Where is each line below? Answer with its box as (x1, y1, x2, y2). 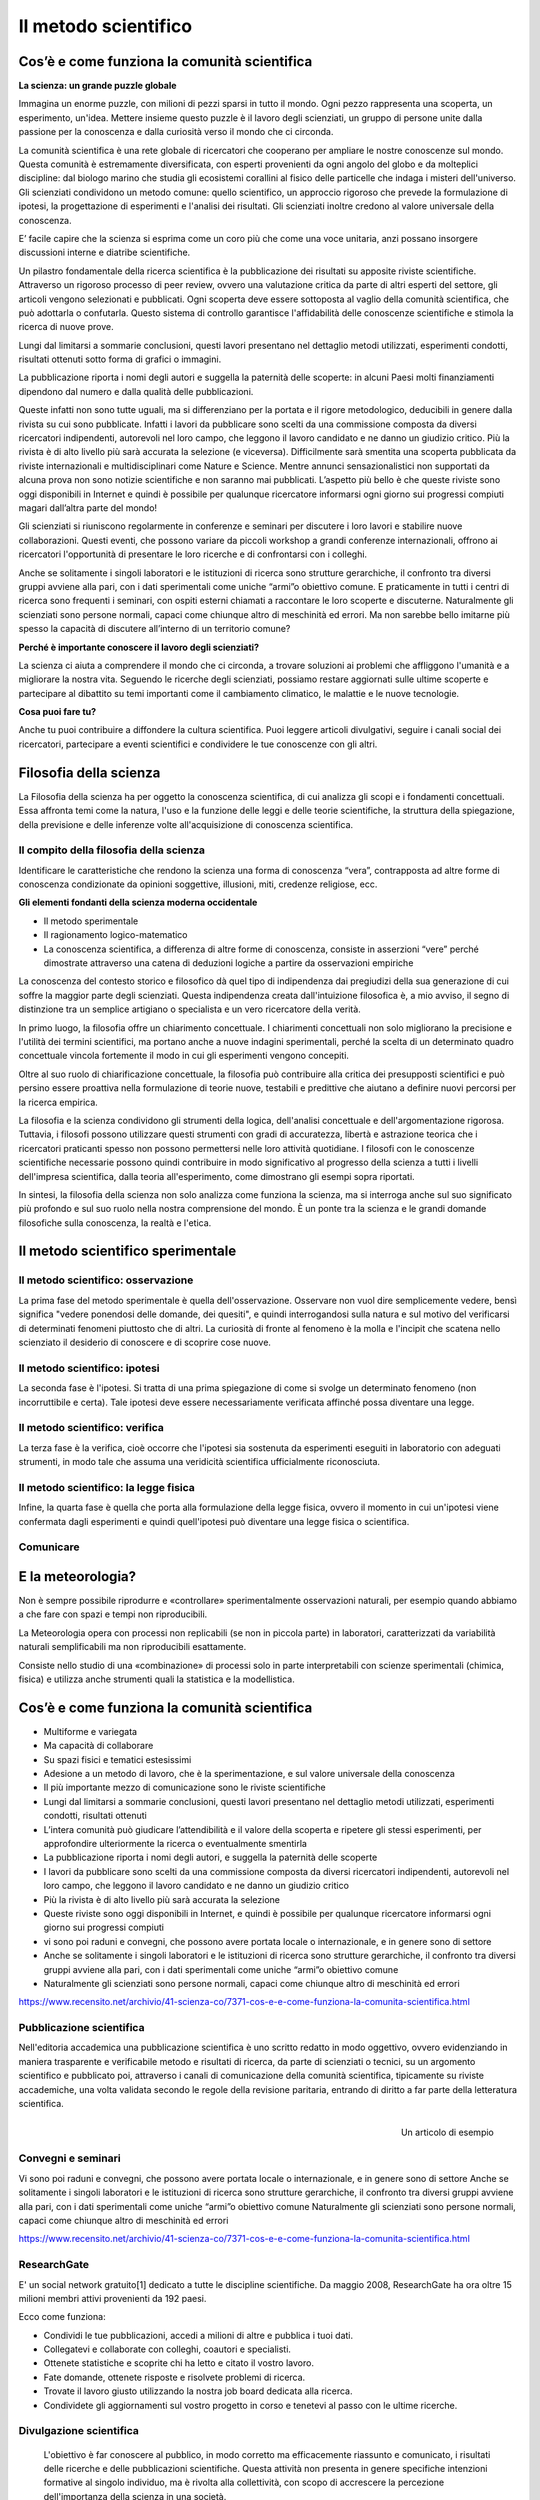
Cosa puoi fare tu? (18, 706, 97, 718)
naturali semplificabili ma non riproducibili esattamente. (18, 1641, 247, 1653)
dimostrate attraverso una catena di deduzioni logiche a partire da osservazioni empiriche (43, 957, 414, 969)
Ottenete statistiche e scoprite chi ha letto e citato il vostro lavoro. (43, 2357, 315, 2369)
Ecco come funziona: (18, 2311, 106, 2323)
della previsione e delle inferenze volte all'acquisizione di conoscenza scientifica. (18, 818, 354, 830)
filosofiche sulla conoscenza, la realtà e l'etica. (18, 1216, 212, 1229)
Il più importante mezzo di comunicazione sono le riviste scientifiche (43, 1781, 326, 1794)
